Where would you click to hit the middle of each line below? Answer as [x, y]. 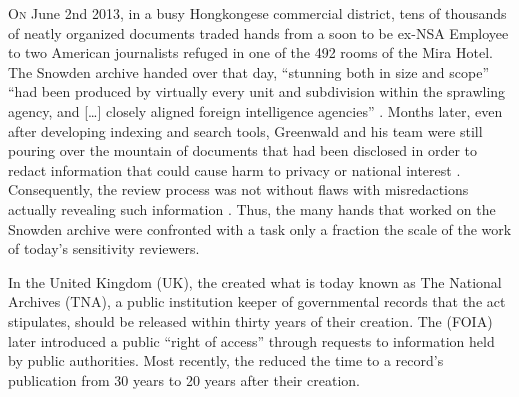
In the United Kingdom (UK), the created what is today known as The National [255, 281]
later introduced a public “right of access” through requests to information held [251, 340]
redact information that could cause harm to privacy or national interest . [234, 169]
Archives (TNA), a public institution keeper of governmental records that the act [257, 301]
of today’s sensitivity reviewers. [104, 248]
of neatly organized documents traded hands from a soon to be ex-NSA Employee [258, 32]
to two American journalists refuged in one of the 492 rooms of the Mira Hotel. [250, 52]
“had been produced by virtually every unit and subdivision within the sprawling [257, 91]
